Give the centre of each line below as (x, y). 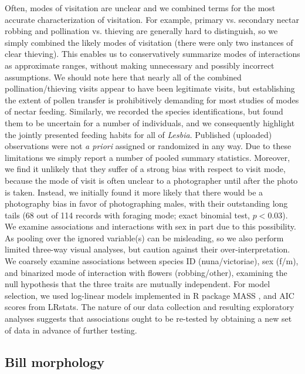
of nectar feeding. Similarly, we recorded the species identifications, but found (144, 111)
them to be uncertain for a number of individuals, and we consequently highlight (150, 122)
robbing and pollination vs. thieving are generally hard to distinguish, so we (141, 31)
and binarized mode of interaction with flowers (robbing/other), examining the (146, 272)
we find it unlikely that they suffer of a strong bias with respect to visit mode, (145, 169)
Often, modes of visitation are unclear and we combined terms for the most (140, 8)
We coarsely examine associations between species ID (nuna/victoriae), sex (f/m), (152, 261)
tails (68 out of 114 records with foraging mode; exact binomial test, (128, 215)
